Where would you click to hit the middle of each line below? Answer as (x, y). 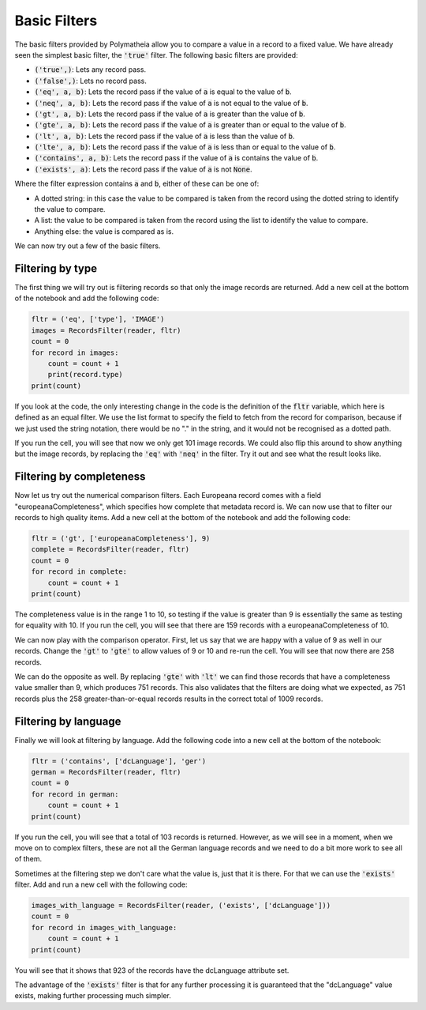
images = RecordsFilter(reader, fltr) (106, 330)
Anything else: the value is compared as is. (104, 231)
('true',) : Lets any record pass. (90, 70)
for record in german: (75, 794)
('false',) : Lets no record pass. (91, 81)
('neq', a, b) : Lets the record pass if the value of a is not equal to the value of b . (171, 103)
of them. (28, 859)
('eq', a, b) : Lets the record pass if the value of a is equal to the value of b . (163, 92)
